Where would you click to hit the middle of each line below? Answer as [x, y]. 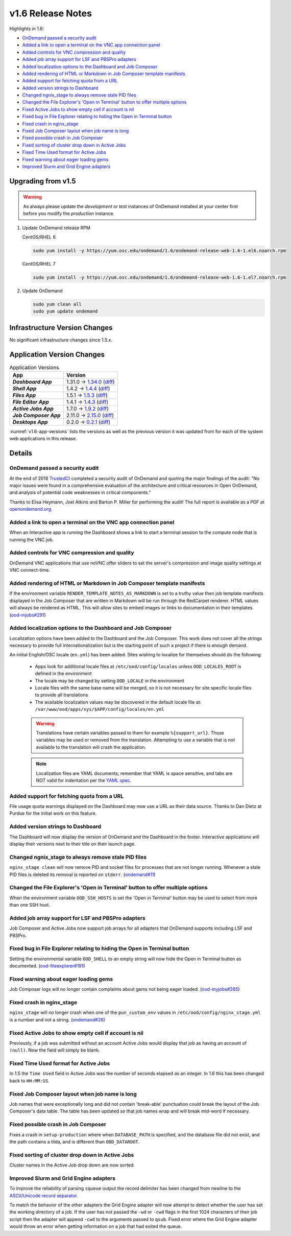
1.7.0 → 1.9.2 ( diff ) [88, 409]
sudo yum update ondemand [65, 311]
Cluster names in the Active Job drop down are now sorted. [72, 1165]
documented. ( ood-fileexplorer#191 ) [47, 966]
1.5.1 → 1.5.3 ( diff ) [87, 395]
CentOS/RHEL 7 [39, 264]
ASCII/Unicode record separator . [44, 1196]
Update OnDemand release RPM [56, 228]
